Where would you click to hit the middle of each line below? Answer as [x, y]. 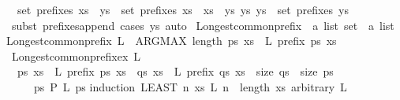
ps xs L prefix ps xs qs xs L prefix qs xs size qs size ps [175, 71]
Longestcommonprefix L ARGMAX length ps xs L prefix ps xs [172, 41]
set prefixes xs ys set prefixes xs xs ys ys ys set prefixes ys [183, 9]
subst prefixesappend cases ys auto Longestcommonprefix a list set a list [203, 25]
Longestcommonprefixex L [76, 56]
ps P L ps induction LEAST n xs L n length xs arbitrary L [190, 86]
